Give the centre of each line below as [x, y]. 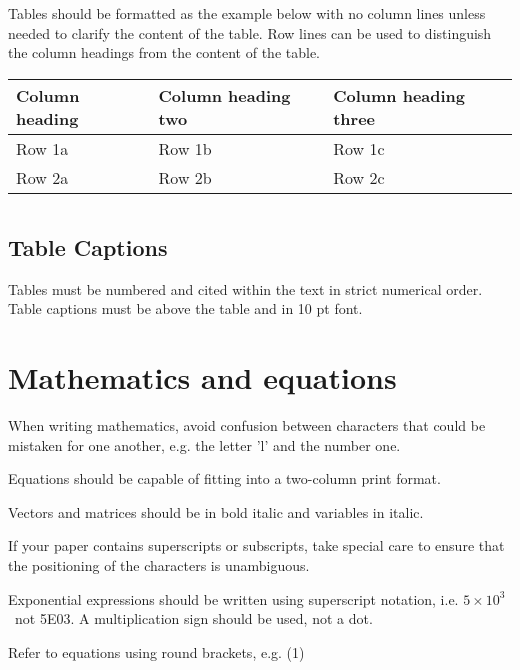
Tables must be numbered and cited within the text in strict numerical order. [245, 288]
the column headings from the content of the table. [164, 52]
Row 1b [185, 148]
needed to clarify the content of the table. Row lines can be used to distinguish [250, 32]
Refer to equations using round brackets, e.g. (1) [156, 651]
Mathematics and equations [202, 377]
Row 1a [42, 148]
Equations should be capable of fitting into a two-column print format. [224, 478]
